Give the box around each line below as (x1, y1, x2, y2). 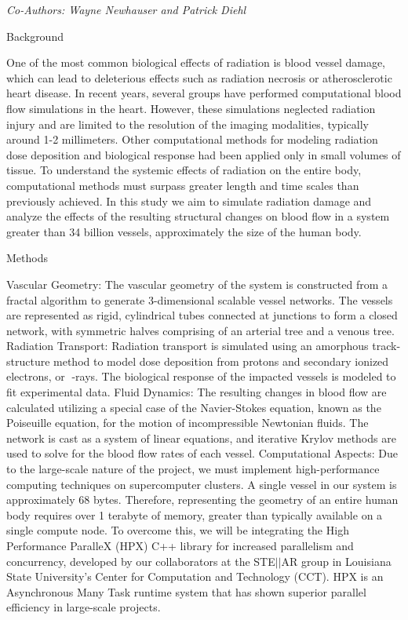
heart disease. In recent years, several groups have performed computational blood (6, 85, 402, 101)
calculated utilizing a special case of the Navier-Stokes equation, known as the (6, 399, 381, 415)
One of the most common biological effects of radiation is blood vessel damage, (6, 54, 385, 71)
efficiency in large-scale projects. (6, 599, 161, 615)
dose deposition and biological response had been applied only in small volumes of (6, 146, 401, 162)
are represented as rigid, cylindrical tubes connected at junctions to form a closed (6, 307, 398, 323)
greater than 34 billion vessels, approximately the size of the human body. (6, 223, 362, 239)
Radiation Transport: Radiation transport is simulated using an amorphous (6, 337, 369, 354)
